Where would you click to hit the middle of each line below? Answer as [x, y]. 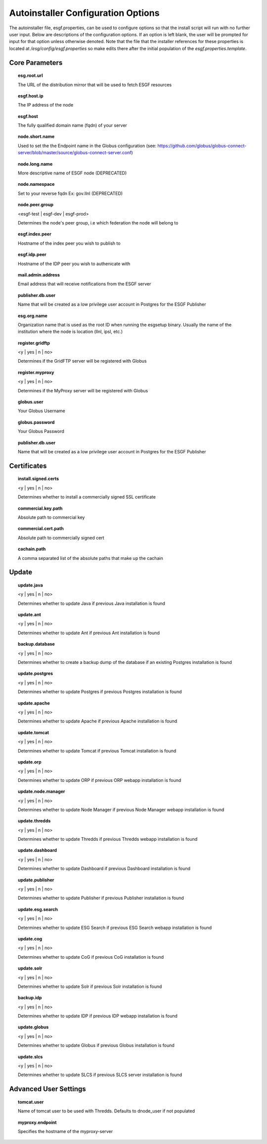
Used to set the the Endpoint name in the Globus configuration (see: [87, 146]
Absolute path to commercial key [51, 517]
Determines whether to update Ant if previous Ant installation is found [89, 633]
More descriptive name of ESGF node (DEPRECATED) [72, 173]
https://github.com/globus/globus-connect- [202, 146]
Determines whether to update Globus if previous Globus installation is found [96, 1045]
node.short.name [36, 137]
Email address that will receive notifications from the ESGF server [85, 284]
